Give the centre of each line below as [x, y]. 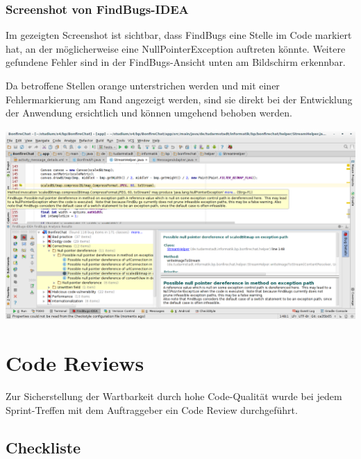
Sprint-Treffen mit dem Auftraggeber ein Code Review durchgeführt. [152, 409]
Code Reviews [75, 363]
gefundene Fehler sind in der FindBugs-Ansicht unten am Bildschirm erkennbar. [176, 62]
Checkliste [43, 447]
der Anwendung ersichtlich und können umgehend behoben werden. [149, 113]
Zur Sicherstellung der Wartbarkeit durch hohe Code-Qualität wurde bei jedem [174, 396]
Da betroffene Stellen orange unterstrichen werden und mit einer [143, 85]
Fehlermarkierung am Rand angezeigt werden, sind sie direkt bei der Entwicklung [179, 99]
